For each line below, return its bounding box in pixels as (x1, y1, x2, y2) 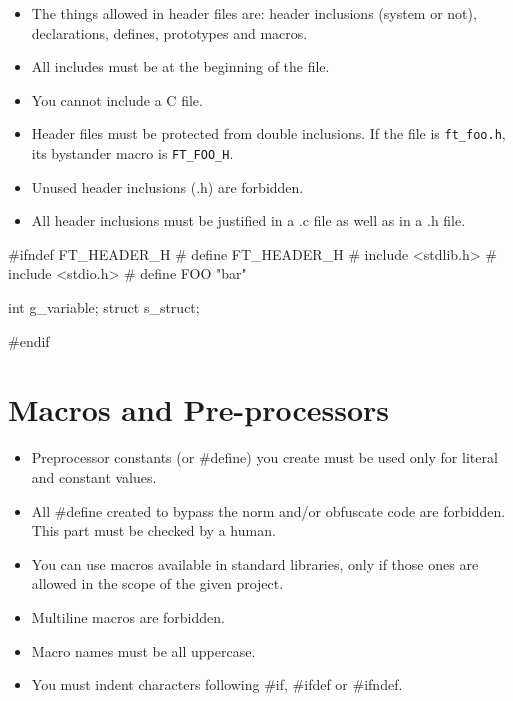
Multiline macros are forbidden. (31, 606, 225, 627)
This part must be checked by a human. (31, 520, 276, 541)
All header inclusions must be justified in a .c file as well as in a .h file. (31, 210, 466, 231)
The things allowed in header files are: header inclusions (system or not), (31, 3, 477, 23)
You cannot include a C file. (31, 89, 203, 110)
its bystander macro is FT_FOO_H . (31, 143, 234, 164)
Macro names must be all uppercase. (31, 640, 256, 661)
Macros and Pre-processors (8, 389, 389, 430)
